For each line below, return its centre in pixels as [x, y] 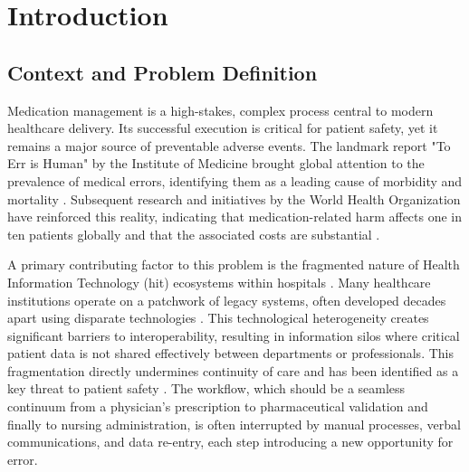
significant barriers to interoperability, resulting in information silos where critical [234, 335]
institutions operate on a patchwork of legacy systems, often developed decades [227, 300]
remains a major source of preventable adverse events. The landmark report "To [229, 145]
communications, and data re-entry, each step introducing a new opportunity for [230, 442]
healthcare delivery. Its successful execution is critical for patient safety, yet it [223, 128]
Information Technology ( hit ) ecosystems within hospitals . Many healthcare [219, 282]
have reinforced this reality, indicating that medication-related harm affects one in [235, 217]
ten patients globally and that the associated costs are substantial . [194, 234]
